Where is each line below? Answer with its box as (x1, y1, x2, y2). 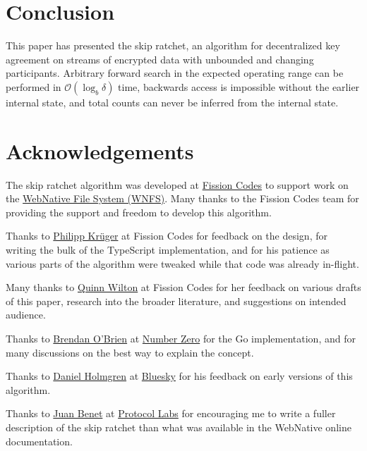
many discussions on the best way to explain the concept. (6, 345, 254, 359)
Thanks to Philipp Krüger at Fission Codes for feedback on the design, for (6, 228, 327, 243)
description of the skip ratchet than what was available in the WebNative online (6, 419, 351, 434)
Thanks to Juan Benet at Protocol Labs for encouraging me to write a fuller (6, 406, 336, 421)
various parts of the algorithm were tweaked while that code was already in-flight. (6, 256, 359, 271)
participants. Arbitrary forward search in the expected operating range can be (6, 66, 344, 80)
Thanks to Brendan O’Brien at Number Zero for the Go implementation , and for (6, 330, 356, 345)
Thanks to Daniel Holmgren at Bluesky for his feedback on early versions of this (6, 369, 353, 383)
